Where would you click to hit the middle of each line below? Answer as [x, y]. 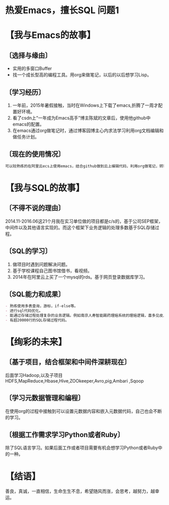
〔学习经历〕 [25, 92]
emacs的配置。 [28, 124]
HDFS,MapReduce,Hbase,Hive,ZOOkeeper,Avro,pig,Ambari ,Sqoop [75, 381]
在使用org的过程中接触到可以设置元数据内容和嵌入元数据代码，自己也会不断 [84, 411]
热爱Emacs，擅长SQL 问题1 [62, 10]
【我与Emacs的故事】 [50, 35]
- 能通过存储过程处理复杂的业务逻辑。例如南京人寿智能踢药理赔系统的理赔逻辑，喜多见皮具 [86, 315]
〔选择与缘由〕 [28, 55]
